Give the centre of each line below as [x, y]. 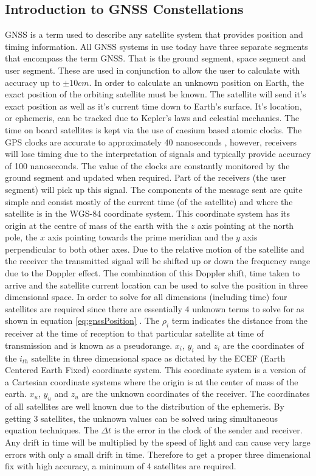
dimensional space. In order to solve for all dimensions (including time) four [146, 297]
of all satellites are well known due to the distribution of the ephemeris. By [145, 406]
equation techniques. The [52, 430]
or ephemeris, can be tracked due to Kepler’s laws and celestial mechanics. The [152, 118]
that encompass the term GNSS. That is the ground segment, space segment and [156, 58]
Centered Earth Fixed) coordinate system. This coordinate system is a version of [155, 370]
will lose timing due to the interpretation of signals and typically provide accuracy [158, 154]
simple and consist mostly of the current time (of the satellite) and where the [149, 201]
